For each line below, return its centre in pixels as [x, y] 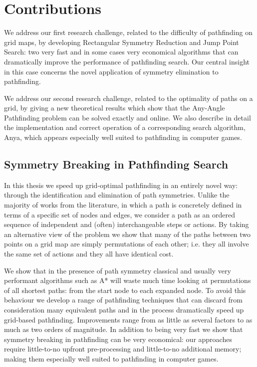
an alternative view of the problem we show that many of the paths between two [128, 234]
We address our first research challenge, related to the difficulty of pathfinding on [128, 32]
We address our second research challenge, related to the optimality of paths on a [128, 98]
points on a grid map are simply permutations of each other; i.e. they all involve [127, 244]
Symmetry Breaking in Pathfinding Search [116, 164]
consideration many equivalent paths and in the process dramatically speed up [124, 309]
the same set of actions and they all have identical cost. [89, 254]
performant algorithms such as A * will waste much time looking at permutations [128, 280]
